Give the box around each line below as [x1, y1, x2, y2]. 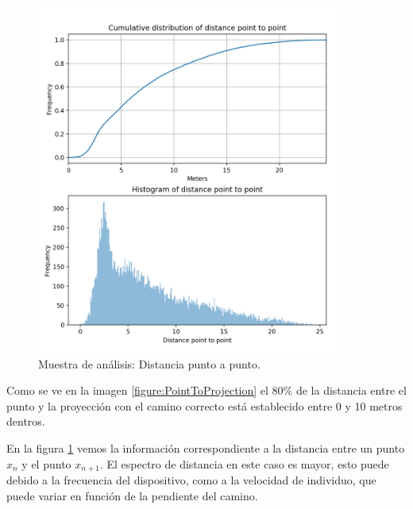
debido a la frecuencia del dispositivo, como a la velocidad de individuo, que [6, 472, 376, 488]
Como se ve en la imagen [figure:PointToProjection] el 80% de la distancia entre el [6, 382, 407, 399]
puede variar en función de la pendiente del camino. [6, 487, 258, 503]
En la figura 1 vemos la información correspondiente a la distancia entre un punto [6, 440, 405, 457]
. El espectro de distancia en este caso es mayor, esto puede [99, 455, 389, 472]
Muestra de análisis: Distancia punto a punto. [38, 355, 261, 372]
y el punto [21, 455, 71, 472]
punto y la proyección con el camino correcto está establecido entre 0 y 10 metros [6, 397, 403, 414]
